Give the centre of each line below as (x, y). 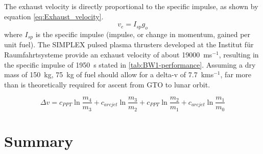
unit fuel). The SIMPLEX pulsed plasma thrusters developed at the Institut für (129, 44)
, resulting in (239, 55)
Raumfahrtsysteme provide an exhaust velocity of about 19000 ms (108, 55)
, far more (236, 74)
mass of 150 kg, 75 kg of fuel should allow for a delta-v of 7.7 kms (109, 74)
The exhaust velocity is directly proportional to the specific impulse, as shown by (131, 6)
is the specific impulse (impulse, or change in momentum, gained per (143, 34)
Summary (39, 141)
